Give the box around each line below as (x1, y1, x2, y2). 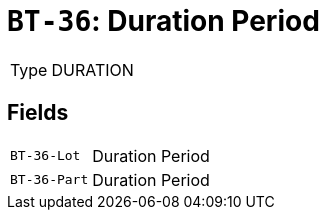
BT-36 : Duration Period (7, 4, 320, 38)
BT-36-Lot (10, 148, 81, 164)
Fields (7, 100, 69, 126)
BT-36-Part (10, 172, 89, 188)
